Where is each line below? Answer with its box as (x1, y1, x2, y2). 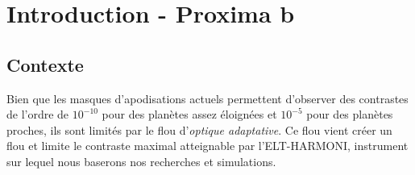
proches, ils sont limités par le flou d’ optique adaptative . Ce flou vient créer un (6, 121, 392, 138)
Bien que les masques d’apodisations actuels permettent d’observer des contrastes (6, 90, 409, 106)
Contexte (6, 52, 84, 77)
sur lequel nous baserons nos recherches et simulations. (6, 152, 276, 169)
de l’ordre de (6, 106, 69, 123)
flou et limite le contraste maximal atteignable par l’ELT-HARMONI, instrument (6, 137, 409, 154)
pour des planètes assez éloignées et (102, 106, 277, 123)
